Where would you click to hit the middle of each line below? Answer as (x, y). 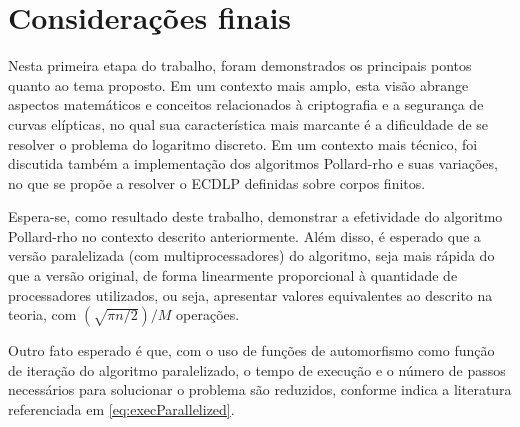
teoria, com (42, 314)
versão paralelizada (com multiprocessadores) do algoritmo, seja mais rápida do (251, 255)
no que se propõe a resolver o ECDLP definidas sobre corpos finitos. (217, 182)
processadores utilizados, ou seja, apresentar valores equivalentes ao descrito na (250, 294)
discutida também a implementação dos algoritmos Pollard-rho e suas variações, (253, 163)
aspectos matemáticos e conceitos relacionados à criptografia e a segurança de (246, 104)
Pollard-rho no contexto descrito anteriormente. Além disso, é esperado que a (244, 235)
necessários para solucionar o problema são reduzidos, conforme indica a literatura (260, 389)
